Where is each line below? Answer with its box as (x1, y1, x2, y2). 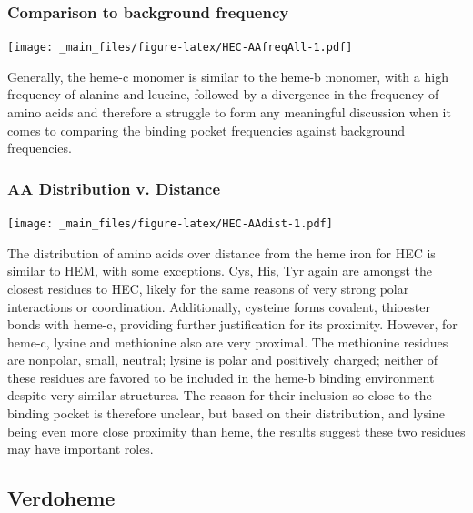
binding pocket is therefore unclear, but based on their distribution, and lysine (7, 404, 445, 423)
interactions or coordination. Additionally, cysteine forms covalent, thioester (7, 297, 430, 316)
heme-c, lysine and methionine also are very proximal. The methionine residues (7, 332, 448, 351)
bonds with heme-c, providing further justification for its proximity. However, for (7, 315, 458, 334)
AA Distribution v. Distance (7, 176, 221, 199)
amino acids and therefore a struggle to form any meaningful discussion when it (7, 103, 451, 122)
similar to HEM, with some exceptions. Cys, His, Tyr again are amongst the (7, 261, 433, 280)
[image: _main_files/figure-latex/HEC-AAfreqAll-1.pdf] (7, 41, 353, 55)
